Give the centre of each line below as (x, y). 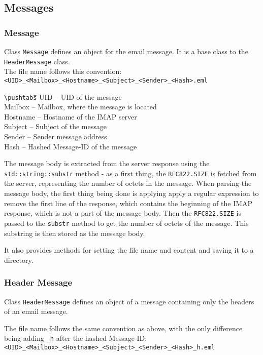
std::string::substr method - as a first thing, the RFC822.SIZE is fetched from (130, 173)
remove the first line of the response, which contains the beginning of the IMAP (128, 203)
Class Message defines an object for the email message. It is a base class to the (126, 51)
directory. (19, 260)
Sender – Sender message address (56, 136)
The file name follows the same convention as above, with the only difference (123, 328)
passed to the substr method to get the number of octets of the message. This (126, 223)
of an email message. (36, 311)
